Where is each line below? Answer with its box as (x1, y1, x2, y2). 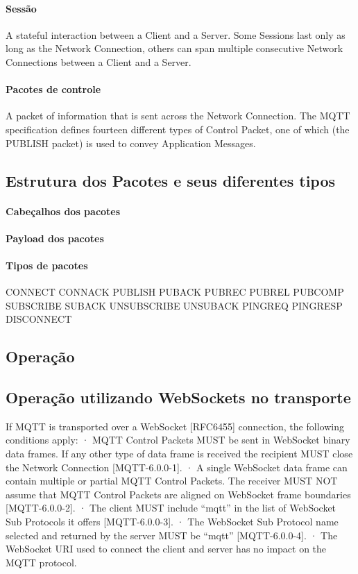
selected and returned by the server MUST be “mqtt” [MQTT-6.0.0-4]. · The (6, 527, 338, 542)
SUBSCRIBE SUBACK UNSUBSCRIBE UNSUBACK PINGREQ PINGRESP (6, 298, 343, 312)
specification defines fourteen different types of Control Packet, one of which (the (6, 121, 350, 136)
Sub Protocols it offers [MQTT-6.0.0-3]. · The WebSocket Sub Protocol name (6, 514, 339, 529)
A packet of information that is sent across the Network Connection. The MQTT (6, 108, 350, 123)
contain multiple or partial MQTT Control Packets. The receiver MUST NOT (6, 473, 338, 488)
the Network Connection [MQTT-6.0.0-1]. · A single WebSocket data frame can (6, 459, 348, 474)
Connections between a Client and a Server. (6, 54, 191, 69)
